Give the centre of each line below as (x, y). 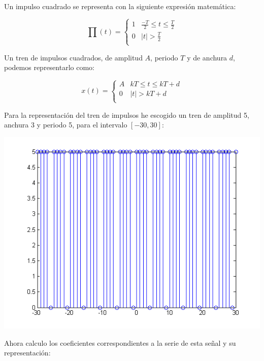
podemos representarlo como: (49, 67)
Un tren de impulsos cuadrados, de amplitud (73, 57)
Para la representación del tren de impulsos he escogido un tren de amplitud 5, (127, 114)
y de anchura (207, 57)
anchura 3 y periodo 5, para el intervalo (66, 125)
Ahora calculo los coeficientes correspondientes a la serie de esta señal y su (120, 342)
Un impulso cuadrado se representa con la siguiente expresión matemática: (120, 6)
